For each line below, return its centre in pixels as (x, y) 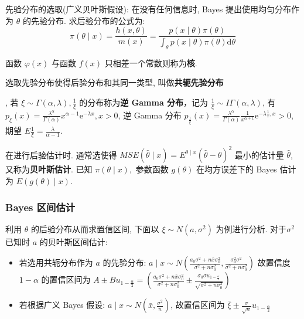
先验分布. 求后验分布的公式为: (88, 20)
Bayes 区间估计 (40, 207)
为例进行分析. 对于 (251, 228)
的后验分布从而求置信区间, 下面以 (95, 228)
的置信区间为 (66, 279)
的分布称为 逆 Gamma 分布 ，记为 (144, 102)
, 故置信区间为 (198, 305)
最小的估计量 (259, 155)
